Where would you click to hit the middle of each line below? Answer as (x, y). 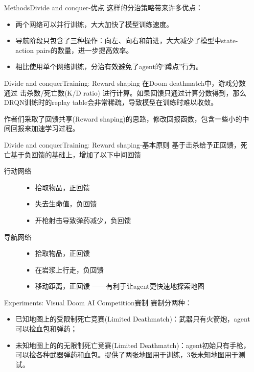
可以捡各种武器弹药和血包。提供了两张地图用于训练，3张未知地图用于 (127, 355)
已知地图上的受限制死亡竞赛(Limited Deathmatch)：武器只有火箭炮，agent (133, 319)
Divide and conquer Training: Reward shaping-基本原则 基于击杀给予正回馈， (122, 144)
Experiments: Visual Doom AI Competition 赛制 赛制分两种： (98, 302)
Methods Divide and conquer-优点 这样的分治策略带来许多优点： (103, 7)
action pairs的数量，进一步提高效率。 (74, 50)
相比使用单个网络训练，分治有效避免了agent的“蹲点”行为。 (109, 66)
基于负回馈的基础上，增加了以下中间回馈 (76, 154)
